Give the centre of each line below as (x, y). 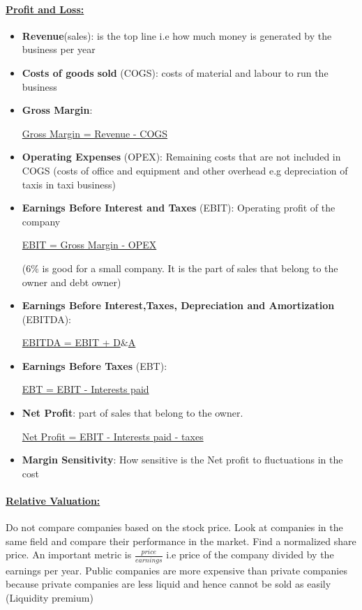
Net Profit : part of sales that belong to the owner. (133, 413)
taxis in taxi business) (69, 184)
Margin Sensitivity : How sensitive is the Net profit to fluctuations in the (182, 460)
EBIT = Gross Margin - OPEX (89, 245)
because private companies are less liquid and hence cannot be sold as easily (168, 584)
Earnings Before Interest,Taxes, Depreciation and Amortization (178, 305)
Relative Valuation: (53, 501)
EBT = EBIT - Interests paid (85, 389)
